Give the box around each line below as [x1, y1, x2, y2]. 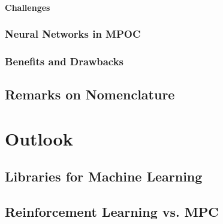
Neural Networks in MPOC [5, 26, 141, 41]
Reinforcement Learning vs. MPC [5, 202, 219, 221]
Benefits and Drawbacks [5, 53, 124, 68]
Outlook [5, 126, 73, 150]
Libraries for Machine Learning [5, 167, 203, 186]
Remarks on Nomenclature [5, 85, 175, 104]
